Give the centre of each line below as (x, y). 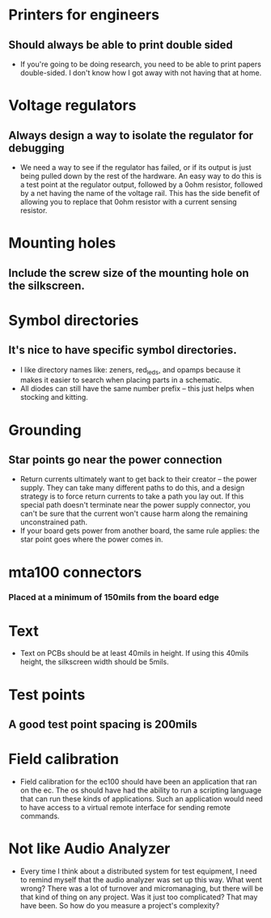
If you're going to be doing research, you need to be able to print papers (140, 64)
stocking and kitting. (54, 397)
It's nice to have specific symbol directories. (123, 350)
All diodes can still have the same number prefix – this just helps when (137, 389)
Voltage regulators (72, 106)
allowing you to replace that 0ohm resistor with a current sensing (128, 202)
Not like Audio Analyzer (89, 849)
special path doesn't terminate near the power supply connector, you (135, 505)
